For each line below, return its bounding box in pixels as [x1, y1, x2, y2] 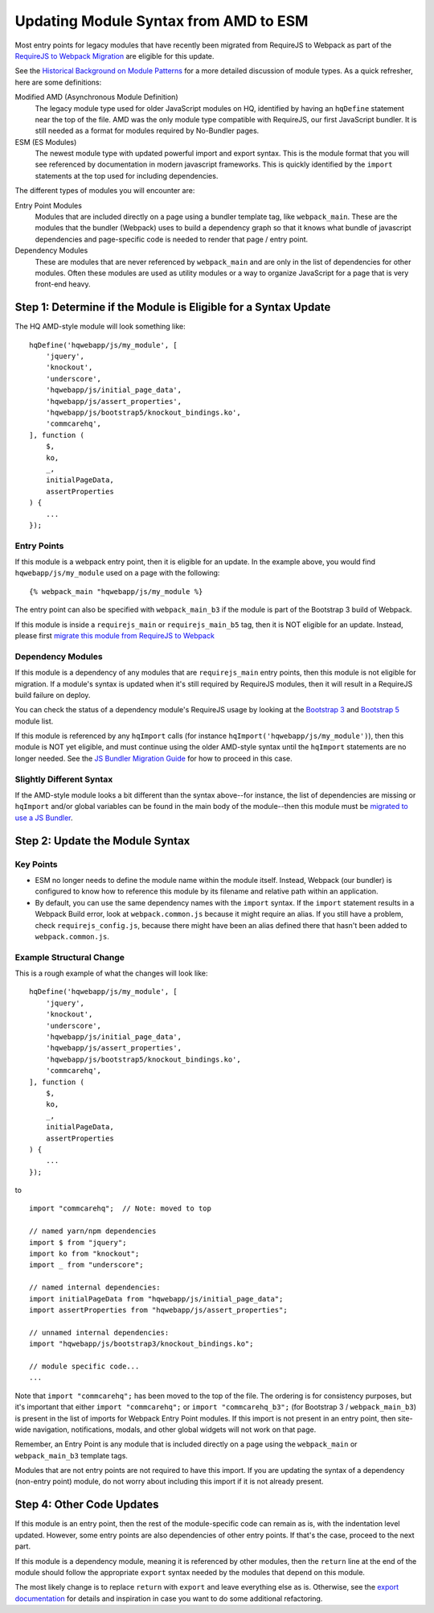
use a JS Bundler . [14, 813, 73, 823]
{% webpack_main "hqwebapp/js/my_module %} [29, 587, 203, 596]
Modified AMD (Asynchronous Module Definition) [14, 93, 178, 102]
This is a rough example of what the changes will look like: [14, 968, 208, 978]
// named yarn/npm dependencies [29, 1227, 157, 1236]
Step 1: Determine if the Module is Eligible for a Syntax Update [14, 300, 331, 314]
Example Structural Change [14, 951, 125, 963]
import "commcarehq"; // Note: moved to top [29, 1204, 212, 1213]
